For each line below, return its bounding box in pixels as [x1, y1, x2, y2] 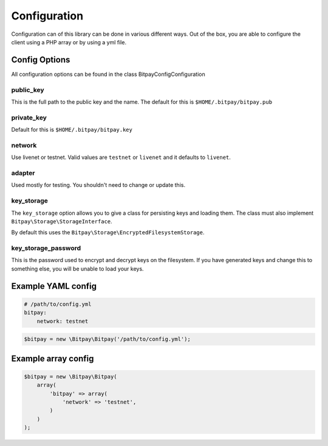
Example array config [11, 353, 94, 363]
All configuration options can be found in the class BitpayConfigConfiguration [11, 70, 206, 78]
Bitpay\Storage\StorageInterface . [11, 217, 112, 225]
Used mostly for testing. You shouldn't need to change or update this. [11, 181, 185, 189]
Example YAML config [11, 281, 97, 291]
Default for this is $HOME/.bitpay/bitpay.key [11, 126, 133, 133]
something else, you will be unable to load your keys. [11, 265, 144, 272]
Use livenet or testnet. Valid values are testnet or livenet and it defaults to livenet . [11, 154, 231, 161]
